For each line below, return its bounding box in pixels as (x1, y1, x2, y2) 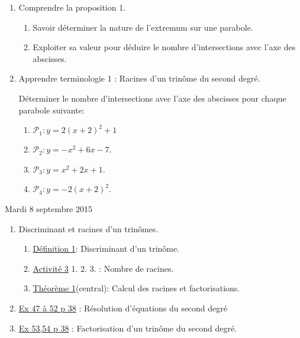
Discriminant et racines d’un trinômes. (18, 222, 159, 235)
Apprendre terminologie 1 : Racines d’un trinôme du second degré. (18, 72, 260, 84)
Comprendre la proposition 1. (18, 1, 126, 13)
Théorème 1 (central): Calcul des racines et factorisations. (33, 282, 240, 294)
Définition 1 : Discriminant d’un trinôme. (33, 242, 180, 255)
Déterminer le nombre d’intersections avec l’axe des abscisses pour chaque (18, 92, 286, 104)
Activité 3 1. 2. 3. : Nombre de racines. (33, 262, 174, 274)
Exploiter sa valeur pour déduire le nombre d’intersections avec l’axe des (33, 41, 296, 53)
